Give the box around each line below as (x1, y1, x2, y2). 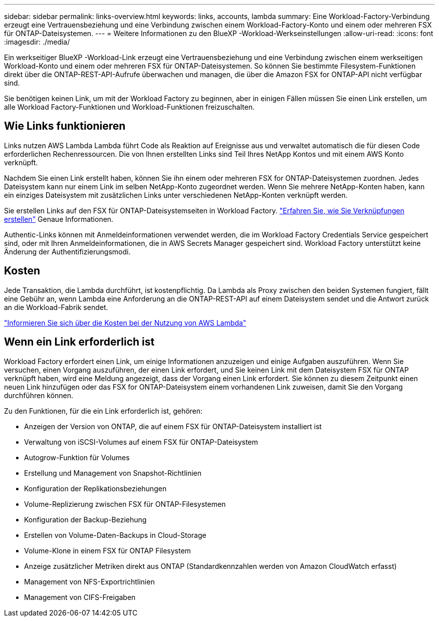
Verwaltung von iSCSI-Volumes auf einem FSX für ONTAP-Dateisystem (24, 437, 258, 446)
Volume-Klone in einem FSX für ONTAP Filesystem (24, 546, 191, 555)
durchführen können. (4, 391, 74, 400)
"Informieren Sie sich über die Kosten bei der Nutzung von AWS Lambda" (4, 318, 247, 327)
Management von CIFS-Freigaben (24, 592, 136, 601)
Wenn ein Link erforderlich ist (4, 336, 155, 349)
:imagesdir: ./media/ (4, 38, 70, 46)
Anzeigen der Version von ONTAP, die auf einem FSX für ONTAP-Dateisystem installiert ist (24, 422, 322, 431)
